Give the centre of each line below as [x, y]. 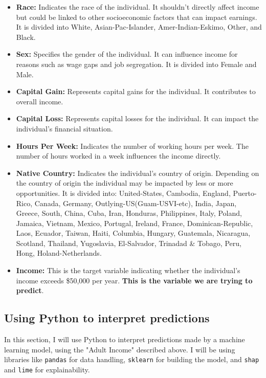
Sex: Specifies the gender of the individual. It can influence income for [127, 54]
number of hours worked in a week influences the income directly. [118, 156]
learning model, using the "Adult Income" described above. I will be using [120, 349]
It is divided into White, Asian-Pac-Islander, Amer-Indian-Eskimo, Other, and [139, 27]
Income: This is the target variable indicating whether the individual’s [128, 270]
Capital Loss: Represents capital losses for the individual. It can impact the [137, 118]
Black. [26, 37]
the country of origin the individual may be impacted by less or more [125, 183]
